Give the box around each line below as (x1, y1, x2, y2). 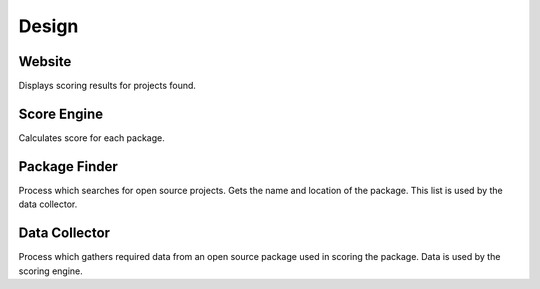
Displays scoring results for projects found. (18, 80, 197, 92)
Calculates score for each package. (18, 131, 165, 144)
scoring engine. (18, 265, 84, 277)
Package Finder (18, 158, 119, 175)
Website (18, 53, 72, 70)
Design (18, 15, 79, 37)
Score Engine (18, 105, 104, 122)
